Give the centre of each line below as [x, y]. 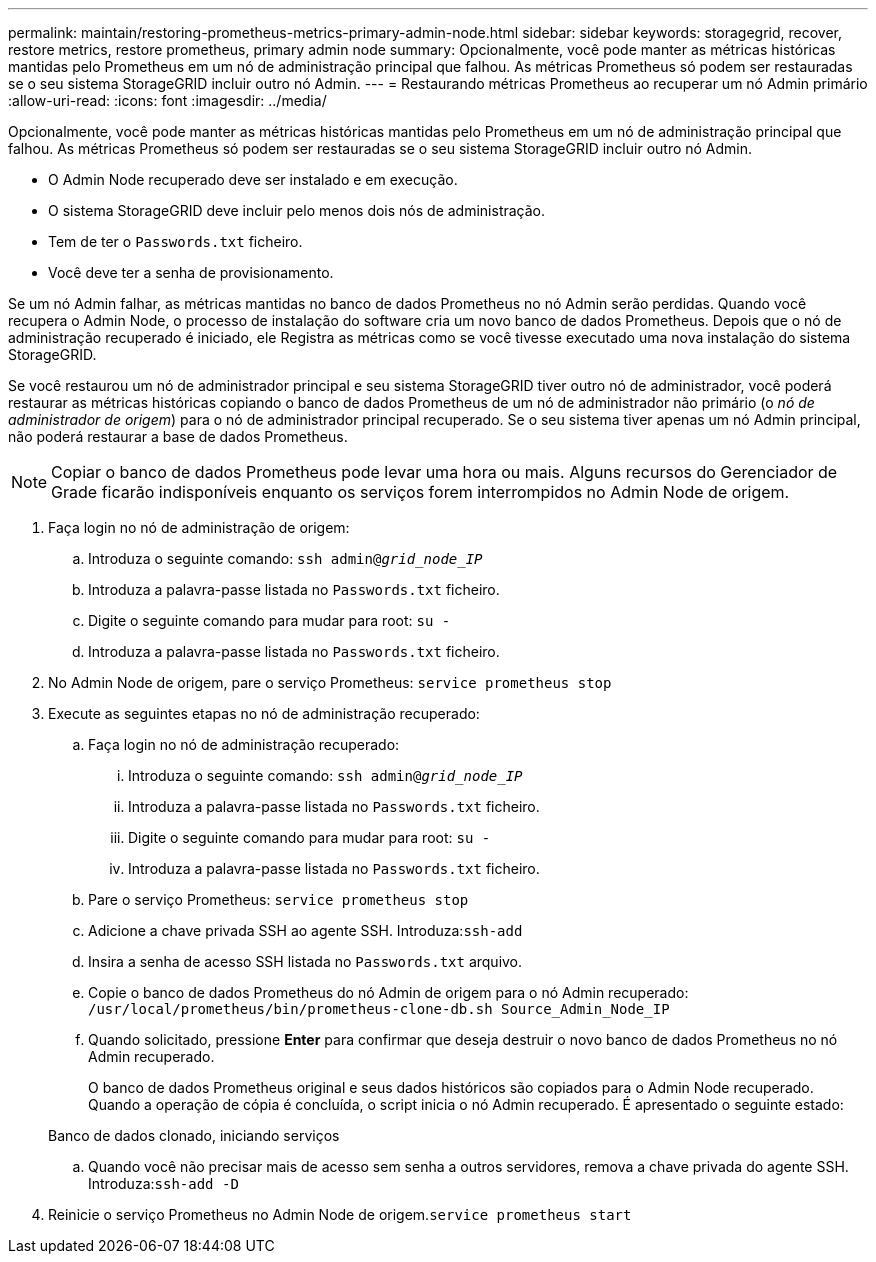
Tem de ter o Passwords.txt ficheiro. [175, 241]
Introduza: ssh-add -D [163, 1183]
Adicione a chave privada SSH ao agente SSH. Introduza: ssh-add [305, 930]
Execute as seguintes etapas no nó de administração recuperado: [264, 713]
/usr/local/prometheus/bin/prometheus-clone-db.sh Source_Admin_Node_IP [379, 1009]
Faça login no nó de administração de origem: [199, 527]
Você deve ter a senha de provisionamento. [191, 272]
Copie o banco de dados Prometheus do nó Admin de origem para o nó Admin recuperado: [388, 992]
